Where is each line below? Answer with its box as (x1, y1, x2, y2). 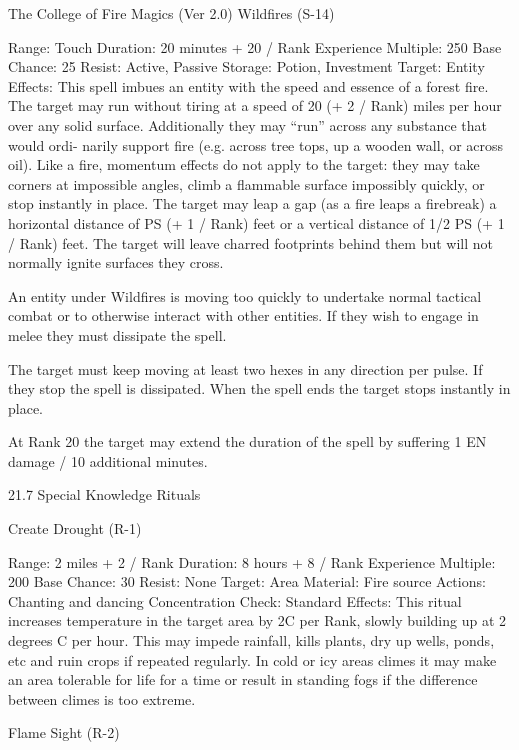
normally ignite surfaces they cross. (8, 252, 224, 273)
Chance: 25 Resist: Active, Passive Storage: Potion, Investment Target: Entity (8, 56, 485, 77)
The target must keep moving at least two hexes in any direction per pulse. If (8, 358, 483, 379)
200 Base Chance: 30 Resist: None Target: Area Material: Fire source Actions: (8, 571, 486, 592)
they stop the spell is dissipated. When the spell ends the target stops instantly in (8, 378, 511, 399)
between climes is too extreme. (8, 688, 196, 709)
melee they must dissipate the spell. (8, 324, 227, 345)
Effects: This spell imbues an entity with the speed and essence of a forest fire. (8, 75, 489, 96)
